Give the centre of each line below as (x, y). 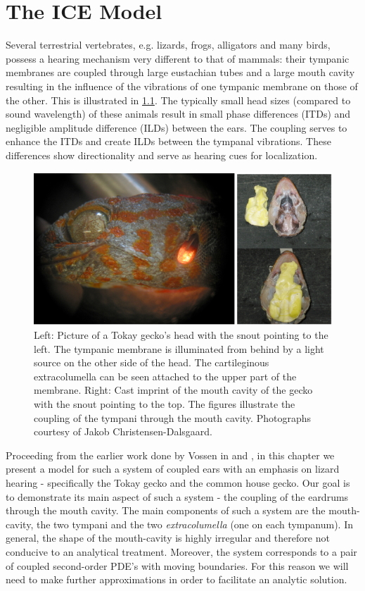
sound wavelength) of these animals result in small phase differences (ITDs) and (178, 114)
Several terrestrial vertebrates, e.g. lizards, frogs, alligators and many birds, (168, 45)
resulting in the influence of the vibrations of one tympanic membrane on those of (182, 86)
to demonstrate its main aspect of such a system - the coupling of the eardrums (177, 496)
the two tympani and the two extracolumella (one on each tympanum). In (194, 524)
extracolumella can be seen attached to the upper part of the (165, 376)
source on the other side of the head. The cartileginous (152, 362)
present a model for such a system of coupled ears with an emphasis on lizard (173, 469)
